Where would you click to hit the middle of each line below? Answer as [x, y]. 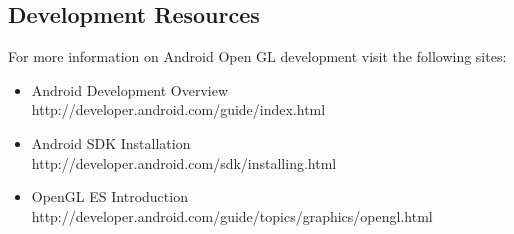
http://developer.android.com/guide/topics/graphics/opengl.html [232, 215]
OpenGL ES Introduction [109, 196]
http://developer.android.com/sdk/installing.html [184, 162]
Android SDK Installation [111, 142]
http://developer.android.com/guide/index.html [178, 109]
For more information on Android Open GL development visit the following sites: [257, 56]
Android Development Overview [130, 89]
